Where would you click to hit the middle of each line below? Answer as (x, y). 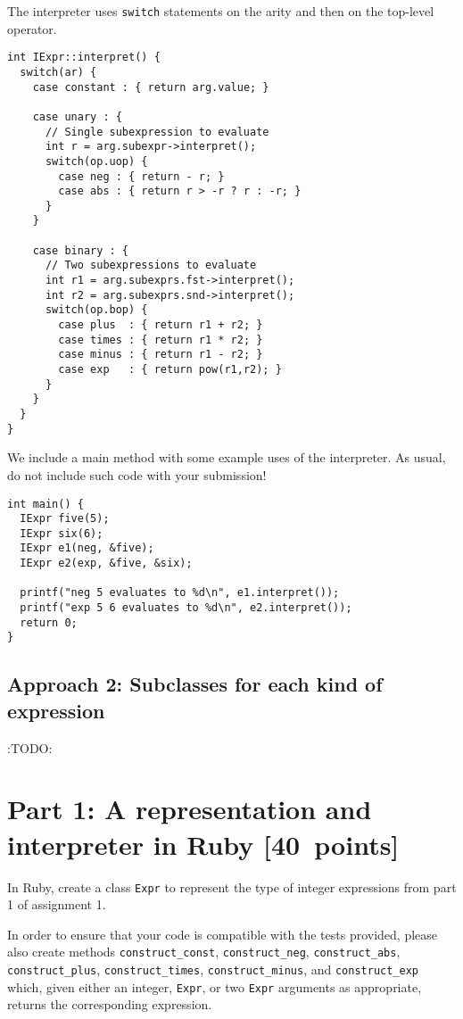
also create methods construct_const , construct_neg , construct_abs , (204, 952)
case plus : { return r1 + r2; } (161, 325)
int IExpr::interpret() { (84, 58)
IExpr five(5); (65, 519)
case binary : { (81, 250)
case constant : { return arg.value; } (151, 87)
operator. (32, 28)
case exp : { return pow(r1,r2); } (170, 370)
